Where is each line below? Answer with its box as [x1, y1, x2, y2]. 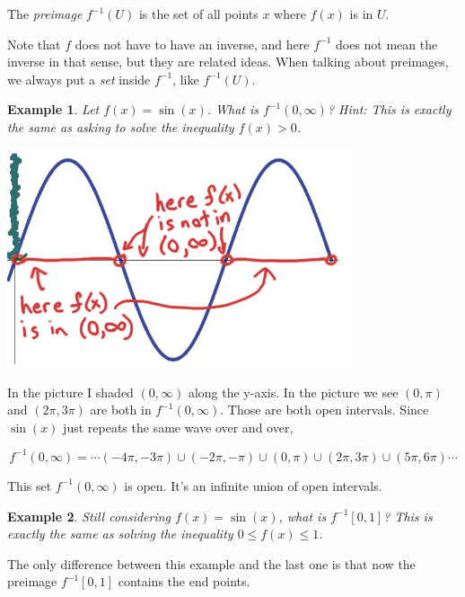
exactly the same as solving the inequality [7, 524, 233, 543]
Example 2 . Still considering [7, 506, 171, 525]
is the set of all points [138, 4, 259, 22]
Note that [7, 34, 61, 53]
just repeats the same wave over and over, [63, 417, 294, 436]
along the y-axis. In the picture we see [188, 382, 399, 401]
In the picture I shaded [7, 382, 134, 401]
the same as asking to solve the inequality [7, 117, 234, 136]
